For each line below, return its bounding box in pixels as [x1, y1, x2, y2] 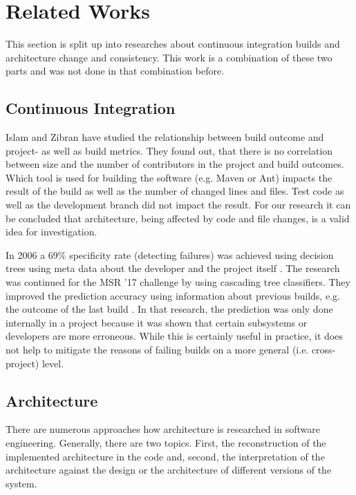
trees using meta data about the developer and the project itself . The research [6, 261, 340, 275]
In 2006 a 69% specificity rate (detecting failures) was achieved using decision [6, 247, 334, 262]
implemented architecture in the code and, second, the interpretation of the [6, 449, 325, 463]
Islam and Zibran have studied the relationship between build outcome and [6, 130, 324, 144]
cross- [311, 342, 336, 357]
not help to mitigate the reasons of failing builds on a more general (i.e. [6, 342, 309, 357]
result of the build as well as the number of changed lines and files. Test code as [6, 184, 344, 198]
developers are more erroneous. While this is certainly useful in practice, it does [6, 329, 343, 343]
